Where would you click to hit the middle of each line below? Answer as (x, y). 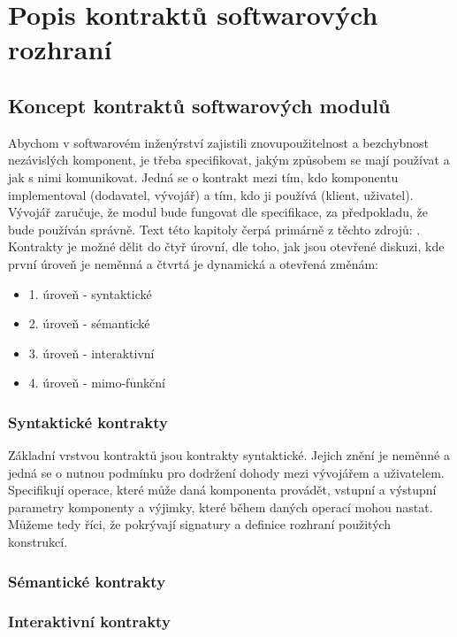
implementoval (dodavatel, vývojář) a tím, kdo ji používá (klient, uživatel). (211, 194)
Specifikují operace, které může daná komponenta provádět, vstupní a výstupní (222, 490)
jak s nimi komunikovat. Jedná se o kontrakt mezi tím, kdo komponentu (203, 177)
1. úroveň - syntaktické (90, 293)
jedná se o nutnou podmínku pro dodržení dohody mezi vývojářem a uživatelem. (226, 472)
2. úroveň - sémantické (89, 323)
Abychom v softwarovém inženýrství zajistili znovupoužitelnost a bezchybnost (219, 142)
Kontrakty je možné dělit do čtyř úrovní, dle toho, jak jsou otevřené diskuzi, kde (226, 246)
